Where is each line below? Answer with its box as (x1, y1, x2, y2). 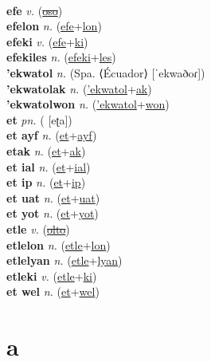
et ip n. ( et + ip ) (6, 174, 86, 191)
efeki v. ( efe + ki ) (6, 33, 88, 49)
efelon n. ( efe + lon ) (6, 18, 102, 34)
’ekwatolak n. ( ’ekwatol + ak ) (6, 80, 152, 96)
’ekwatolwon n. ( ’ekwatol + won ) (6, 96, 170, 112)
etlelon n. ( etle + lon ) (6, 236, 111, 253)
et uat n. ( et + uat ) (6, 189, 100, 206)
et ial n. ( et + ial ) (6, 158, 91, 175)
